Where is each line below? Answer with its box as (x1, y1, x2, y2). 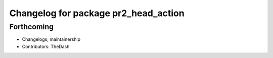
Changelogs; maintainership (22, 36, 81, 42)
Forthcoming (9, 22, 54, 31)
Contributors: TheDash (22, 43, 70, 49)
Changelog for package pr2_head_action (9, 8, 185, 19)
